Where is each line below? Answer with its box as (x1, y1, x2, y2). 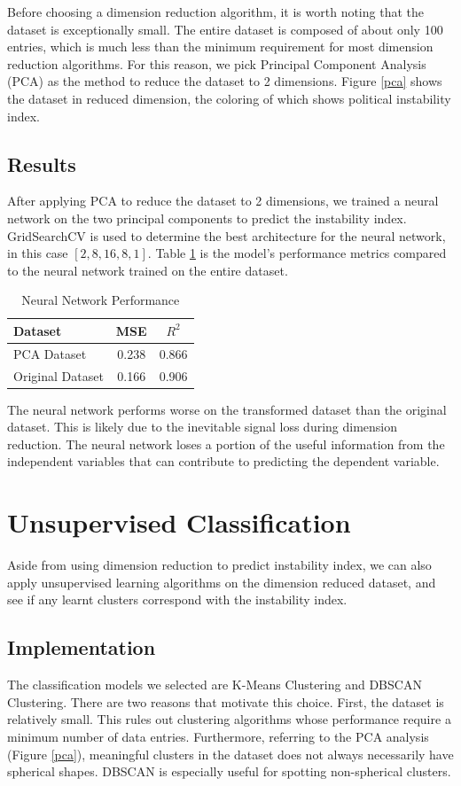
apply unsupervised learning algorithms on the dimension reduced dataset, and (7, 572, 436, 591)
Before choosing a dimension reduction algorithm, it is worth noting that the (7, 3, 424, 20)
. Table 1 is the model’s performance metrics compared (147, 244, 447, 262)
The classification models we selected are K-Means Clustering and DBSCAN (7, 675, 422, 694)
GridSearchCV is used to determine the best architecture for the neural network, (7, 226, 446, 245)
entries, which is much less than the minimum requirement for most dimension (7, 37, 434, 56)
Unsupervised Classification (7, 504, 351, 541)
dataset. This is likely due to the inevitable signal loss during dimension (7, 417, 398, 436)
